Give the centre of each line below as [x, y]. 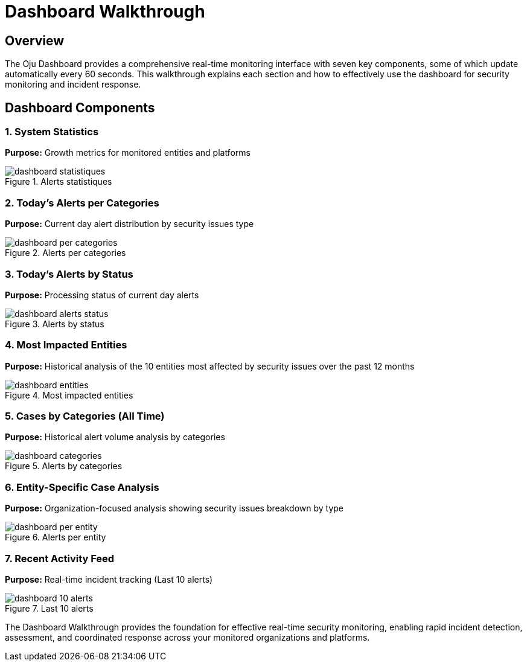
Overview [35, 40]
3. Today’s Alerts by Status [69, 274]
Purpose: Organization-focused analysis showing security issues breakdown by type [174, 508]
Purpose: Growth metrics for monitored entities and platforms [128, 153]
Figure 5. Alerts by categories [64, 466]
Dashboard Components [80, 107]
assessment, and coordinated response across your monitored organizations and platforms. [187, 637]
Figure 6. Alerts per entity [56, 537]
